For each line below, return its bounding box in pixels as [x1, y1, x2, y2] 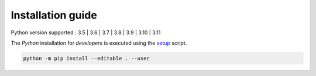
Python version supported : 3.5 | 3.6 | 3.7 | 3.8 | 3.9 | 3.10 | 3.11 [11, 29, 161, 36]
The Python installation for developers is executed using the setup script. [11, 39, 187, 46]
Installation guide [11, 9, 98, 21]
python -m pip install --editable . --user [23, 55, 150, 61]
